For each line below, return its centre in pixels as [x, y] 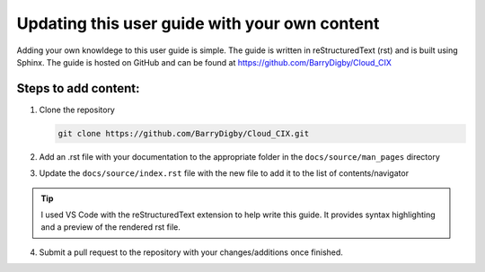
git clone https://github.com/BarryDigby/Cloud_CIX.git [184, 133]
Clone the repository [77, 110]
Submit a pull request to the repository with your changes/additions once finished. [191, 252]
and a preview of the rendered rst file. [111, 227]
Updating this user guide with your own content [198, 23]
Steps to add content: [78, 88]
